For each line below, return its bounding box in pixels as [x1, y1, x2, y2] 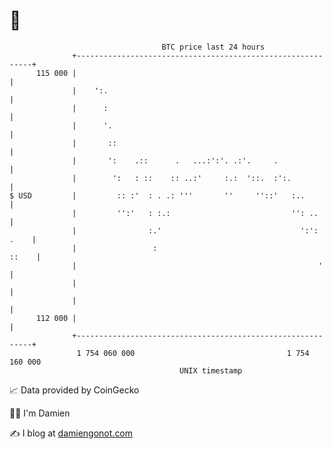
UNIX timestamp [179, 365, 243, 376]
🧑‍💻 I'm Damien [9, 407, 71, 419]
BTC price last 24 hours [161, 42, 266, 52]
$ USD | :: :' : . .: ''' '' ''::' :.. [9, 190, 306, 201]
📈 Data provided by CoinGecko [9, 384, 140, 396]
